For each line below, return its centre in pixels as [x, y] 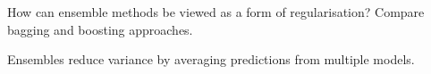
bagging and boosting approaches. [100, 29]
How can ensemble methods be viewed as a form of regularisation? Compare [216, 12]
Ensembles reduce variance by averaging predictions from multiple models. [211, 59]
